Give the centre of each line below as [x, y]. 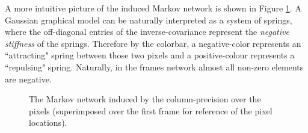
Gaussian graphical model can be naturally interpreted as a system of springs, [149, 20]
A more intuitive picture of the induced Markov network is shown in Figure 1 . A [153, 8]
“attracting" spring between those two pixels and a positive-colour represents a [150, 55]
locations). [48, 122]
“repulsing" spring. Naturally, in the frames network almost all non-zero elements [154, 66]
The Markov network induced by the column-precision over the [145, 99]
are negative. [28, 79]
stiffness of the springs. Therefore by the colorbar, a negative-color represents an [153, 43]
